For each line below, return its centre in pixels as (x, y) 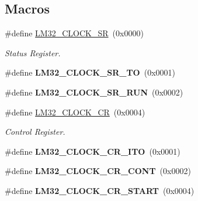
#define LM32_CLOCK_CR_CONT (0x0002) (98, 171)
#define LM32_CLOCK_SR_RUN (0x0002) (94, 92)
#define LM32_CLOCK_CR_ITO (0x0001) (93, 151)
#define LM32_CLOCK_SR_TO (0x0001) (90, 72)
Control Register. (35, 132)
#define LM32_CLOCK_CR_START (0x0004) (100, 190)
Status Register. (33, 52)
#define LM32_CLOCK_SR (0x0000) (74, 33)
